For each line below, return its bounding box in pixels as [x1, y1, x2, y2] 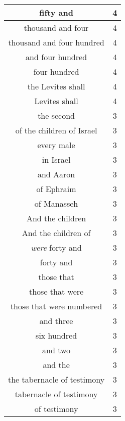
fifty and [39, 7, 73, 18]
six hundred [36, 330, 77, 341]
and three [39, 315, 73, 326]
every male [37, 139, 75, 151]
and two [42, 344, 71, 356]
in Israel [42, 154, 71, 165]
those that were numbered [10, 300, 102, 312]
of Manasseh [34, 198, 78, 209]
